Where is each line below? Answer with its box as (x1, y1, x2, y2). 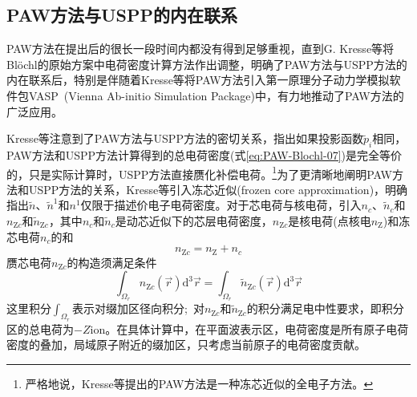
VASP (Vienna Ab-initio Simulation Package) (29, 87, 255, 103)
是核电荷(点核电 (288, 213, 371, 229)
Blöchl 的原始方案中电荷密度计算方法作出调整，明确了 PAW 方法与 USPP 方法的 (6, 55, 407, 72)
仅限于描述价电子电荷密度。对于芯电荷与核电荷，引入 (80, 196, 362, 213)
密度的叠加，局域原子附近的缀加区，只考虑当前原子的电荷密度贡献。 (6, 336, 366, 353)
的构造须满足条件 (67, 253, 157, 270)
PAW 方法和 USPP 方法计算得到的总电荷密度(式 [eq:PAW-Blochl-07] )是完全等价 (6, 146, 402, 163)
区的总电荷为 (6, 320, 74, 337)
